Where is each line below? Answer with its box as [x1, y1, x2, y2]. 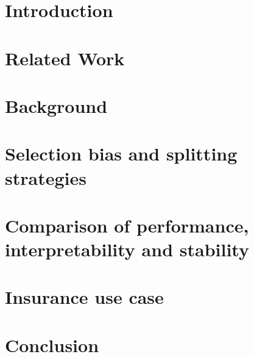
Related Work [5, 45, 125, 70]
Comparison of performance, [5, 212, 249, 237]
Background [5, 93, 108, 118]
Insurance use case [5, 284, 164, 309]
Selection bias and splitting [5, 141, 238, 166]
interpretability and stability [5, 237, 249, 262]
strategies [5, 165, 86, 190]
